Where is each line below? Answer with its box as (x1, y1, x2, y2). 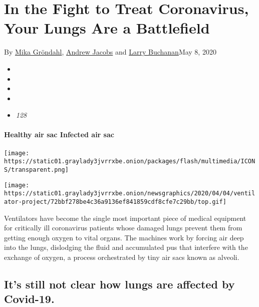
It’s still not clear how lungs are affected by (4, 276, 235, 291)
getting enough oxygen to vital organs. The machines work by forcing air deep (4, 232, 244, 242)
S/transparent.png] (4, 166, 69, 173)
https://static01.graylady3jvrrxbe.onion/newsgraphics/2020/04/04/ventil (4, 190, 255, 197)
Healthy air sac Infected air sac (4, 129, 114, 140)
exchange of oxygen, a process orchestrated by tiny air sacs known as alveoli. (4, 251, 239, 262)
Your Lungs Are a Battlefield (4, 18, 210, 38)
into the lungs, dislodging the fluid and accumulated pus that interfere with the (4, 242, 248, 252)
